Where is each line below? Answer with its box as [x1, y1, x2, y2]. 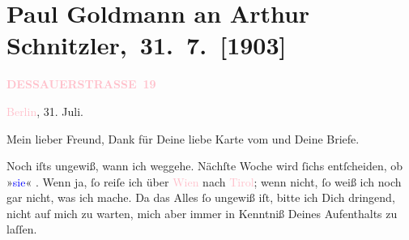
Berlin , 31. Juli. [6, 102, 83, 119]
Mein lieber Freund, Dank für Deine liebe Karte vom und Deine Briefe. [6, 130, 360, 147]
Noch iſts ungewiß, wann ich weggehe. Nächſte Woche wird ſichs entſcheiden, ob [6, 157, 403, 174]
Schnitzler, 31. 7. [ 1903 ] [6, 28, 287, 62]
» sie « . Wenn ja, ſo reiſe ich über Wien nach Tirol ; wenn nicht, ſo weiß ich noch [6, 173, 402, 190]
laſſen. [6, 221, 37, 238]
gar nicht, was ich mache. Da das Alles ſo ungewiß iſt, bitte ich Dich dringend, [6, 189, 395, 206]
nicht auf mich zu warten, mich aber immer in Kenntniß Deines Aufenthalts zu [6, 204, 398, 221]
